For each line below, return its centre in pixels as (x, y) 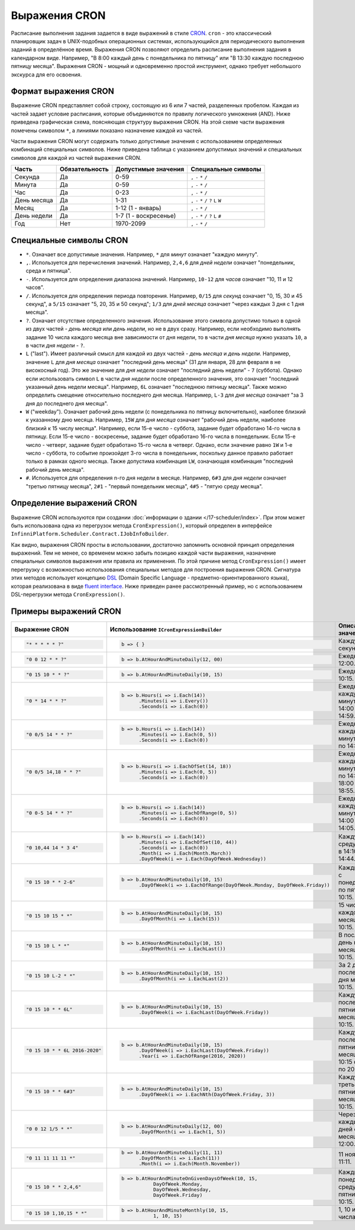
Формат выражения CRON (63, 91)
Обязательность (84, 169)
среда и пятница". (49, 271)
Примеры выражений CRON (66, 611)
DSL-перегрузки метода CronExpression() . (68, 594)
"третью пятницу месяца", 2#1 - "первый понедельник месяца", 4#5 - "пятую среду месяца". (144, 486)
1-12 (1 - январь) (139, 208)
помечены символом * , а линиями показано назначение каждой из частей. (107, 130)
